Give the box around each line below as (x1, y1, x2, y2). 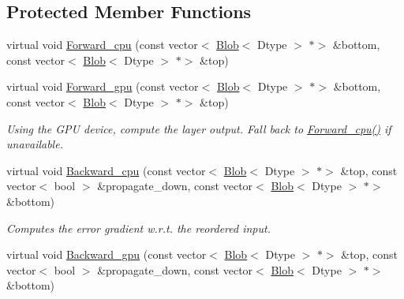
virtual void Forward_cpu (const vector (6, 36, 198, 53)
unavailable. (6, 136, 63, 152)
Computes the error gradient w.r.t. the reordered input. (6, 219, 271, 236)
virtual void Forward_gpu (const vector (6, 78, 199, 95)
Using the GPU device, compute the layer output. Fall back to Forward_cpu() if (6, 120, 391, 136)
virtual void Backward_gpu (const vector (6, 246, 207, 263)
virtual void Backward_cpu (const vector (6, 162, 206, 178)
